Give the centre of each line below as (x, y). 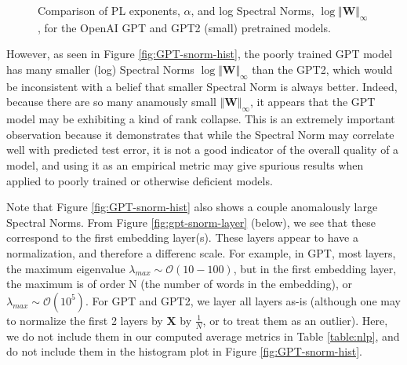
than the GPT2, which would (322, 69)
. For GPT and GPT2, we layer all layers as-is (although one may (243, 300)
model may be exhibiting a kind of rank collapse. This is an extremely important (201, 119)
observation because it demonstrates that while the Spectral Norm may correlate (200, 134)
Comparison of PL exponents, (109, 10)
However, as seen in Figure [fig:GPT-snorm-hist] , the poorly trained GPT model (200, 54)
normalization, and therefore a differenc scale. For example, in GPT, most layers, (201, 252)
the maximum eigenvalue (66, 268)
